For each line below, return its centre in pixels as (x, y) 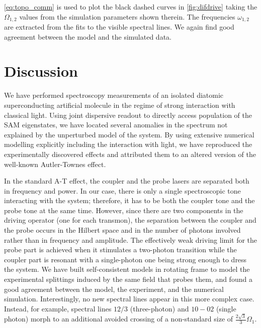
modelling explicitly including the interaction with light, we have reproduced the (128, 144)
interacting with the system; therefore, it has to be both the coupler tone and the (129, 200)
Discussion (41, 71)
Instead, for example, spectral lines (58, 308)
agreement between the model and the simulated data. (88, 36)
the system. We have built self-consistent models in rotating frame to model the (127, 269)
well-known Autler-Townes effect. (55, 164)
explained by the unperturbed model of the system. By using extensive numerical (129, 134)
